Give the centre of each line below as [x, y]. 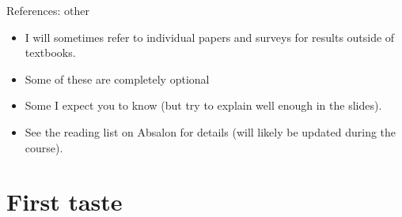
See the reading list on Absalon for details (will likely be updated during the [210, 131]
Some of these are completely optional [117, 79]
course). [44, 147]
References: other [48, 10]
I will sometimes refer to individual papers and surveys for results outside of [210, 37]
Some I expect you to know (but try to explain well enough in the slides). [203, 105]
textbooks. [50, 52]
